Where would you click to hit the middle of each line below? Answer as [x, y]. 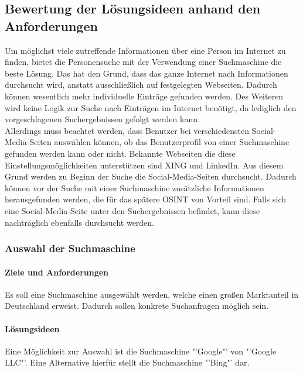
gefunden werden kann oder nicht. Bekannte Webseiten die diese [120, 153]
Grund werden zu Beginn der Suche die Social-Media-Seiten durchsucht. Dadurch [151, 176]
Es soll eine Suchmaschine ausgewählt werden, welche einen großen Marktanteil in [152, 294]
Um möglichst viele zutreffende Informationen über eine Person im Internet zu [145, 50]
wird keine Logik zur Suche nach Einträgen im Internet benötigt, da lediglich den [151, 107]
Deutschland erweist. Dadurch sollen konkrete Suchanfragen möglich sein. [137, 306]
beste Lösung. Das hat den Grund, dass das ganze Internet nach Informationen [147, 73]
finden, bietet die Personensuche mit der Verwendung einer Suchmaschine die [143, 62]
